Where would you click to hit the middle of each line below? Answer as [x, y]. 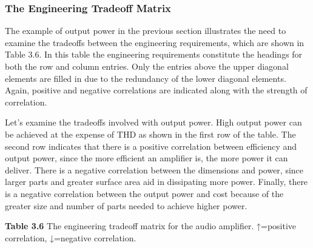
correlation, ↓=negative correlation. [71, 237]
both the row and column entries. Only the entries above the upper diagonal [147, 66]
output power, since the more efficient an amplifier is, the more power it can [146, 158]
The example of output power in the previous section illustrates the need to [146, 31]
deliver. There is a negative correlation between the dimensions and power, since [154, 169]
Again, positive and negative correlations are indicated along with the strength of [156, 90]
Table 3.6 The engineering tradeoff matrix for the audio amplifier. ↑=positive [151, 226]
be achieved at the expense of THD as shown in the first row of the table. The [150, 134]
